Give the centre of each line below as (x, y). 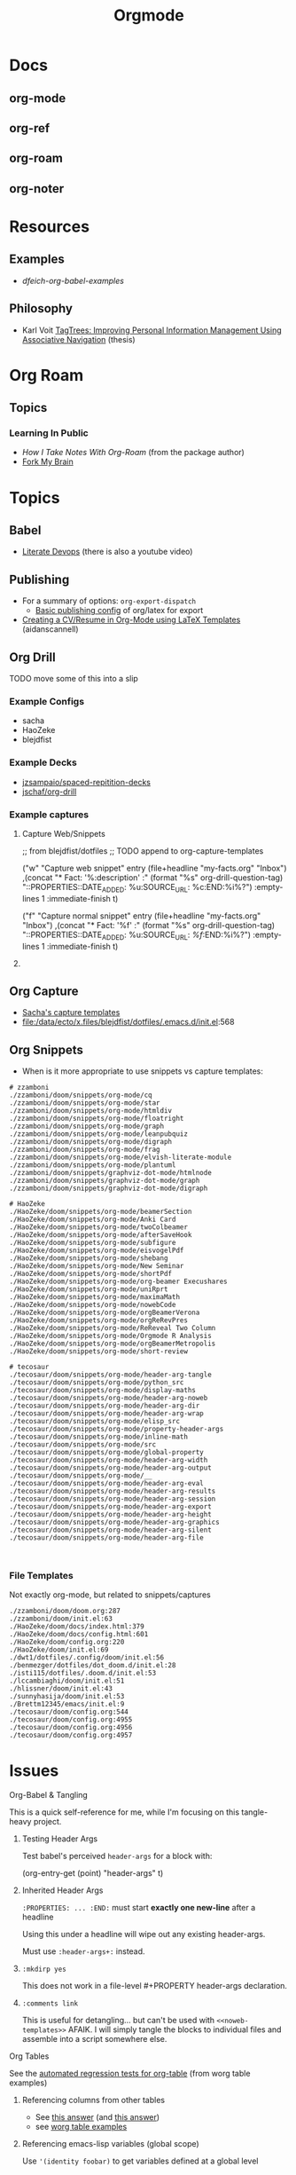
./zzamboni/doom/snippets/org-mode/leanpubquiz (99, 1134)
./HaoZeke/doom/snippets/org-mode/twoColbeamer (99, 1227)
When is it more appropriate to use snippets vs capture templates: (143, 1071)
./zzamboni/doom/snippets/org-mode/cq (81, 1095)
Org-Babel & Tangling (49, 1795)
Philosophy (41, 308)
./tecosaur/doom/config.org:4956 (71, 1728)
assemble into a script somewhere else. (94, 2039)
